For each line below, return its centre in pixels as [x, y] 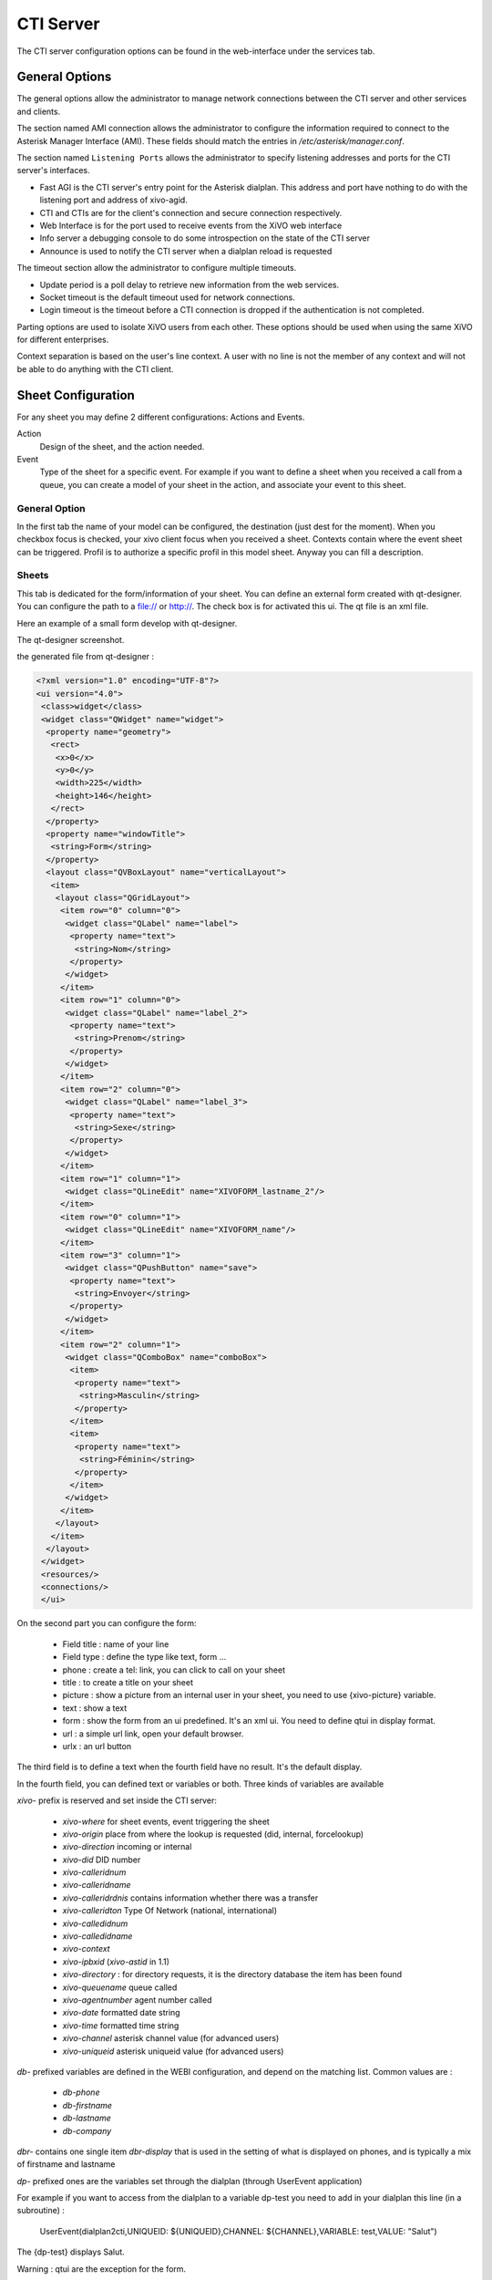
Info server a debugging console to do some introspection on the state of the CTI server [205, 238]
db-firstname [87, 2105]
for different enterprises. [63, 340]
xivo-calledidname [97, 1936]
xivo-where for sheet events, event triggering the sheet [166, 1821]
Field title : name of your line [116, 1644]
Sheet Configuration [76, 395]
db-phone [81, 2092]
